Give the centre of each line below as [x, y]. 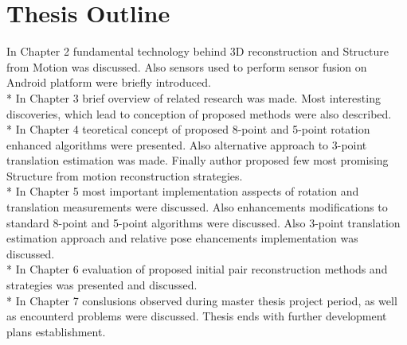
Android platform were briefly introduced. [109, 82]
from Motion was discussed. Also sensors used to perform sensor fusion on [187, 66]
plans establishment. [56, 331]
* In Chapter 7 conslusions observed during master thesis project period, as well [202, 300]
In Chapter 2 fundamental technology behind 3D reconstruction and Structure [198, 51]
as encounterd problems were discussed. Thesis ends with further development [197, 316]
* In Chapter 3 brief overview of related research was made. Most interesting [194, 97]
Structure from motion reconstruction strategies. [125, 175]
